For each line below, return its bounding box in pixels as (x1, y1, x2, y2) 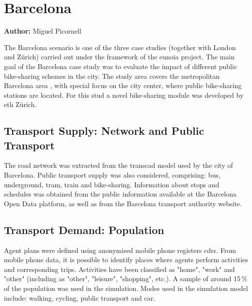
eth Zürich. (4, 99, 37, 109)
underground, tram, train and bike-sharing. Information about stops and (4, 179, 220, 189)
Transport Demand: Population (4, 222, 164, 237)
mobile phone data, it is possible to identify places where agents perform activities (4, 254, 248, 265)
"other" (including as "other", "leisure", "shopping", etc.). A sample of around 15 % (4, 273, 248, 284)
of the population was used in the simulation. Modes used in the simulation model (4, 283, 248, 293)
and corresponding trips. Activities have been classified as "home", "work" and (4, 264, 235, 274)
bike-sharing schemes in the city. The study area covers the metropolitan (4, 71, 220, 81)
